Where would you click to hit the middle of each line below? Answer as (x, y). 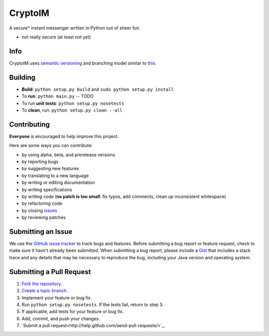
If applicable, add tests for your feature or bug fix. (73, 312)
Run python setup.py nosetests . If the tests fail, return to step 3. (93, 305)
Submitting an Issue (41, 232)
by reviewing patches (44, 217)
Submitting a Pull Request (50, 272)
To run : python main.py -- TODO (58, 96)
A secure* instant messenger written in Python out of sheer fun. (75, 28)
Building (22, 77)
